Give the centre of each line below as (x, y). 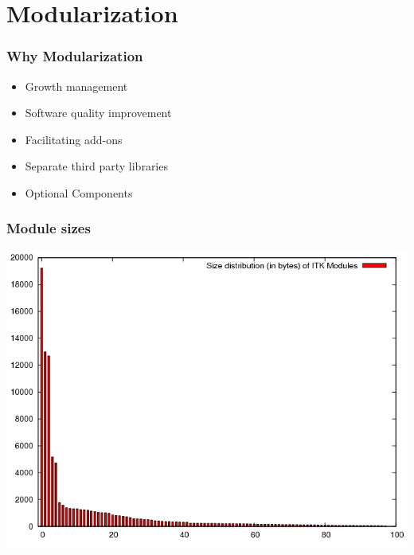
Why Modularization (75, 56)
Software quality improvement (98, 113)
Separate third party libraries (96, 166)
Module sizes (49, 228)
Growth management (76, 86)
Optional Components (79, 192)
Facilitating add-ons (74, 139)
